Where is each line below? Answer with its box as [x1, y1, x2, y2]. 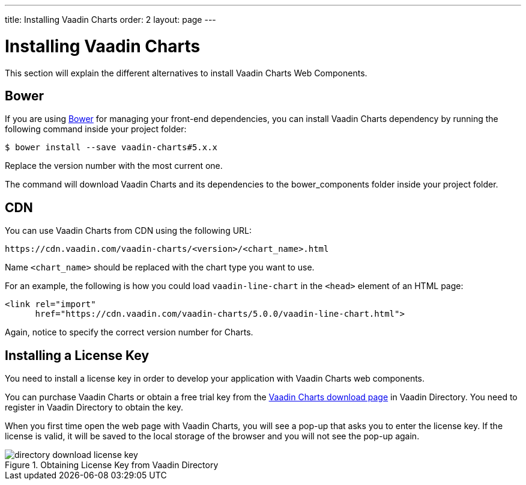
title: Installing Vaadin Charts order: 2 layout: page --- [5, 14, 216, 25]
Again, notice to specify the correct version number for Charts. [5, 327, 253, 338]
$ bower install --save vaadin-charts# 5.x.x [5, 142, 218, 153]
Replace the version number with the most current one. [5, 160, 223, 171]
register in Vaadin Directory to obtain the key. [5, 402, 184, 413]
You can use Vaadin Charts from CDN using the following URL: [5, 225, 252, 236]
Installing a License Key [5, 347, 150, 363]
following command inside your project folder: [5, 124, 187, 135]
